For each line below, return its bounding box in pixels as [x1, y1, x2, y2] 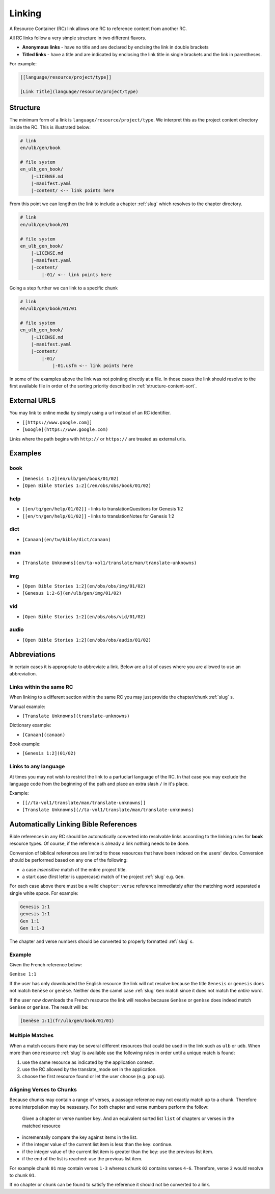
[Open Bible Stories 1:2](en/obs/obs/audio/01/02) [22, 637, 151, 643]
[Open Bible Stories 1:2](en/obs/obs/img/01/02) [22, 583, 146, 589]
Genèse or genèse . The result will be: [9, 1004, 89, 1010]
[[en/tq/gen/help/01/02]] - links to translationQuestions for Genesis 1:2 [22, 506, 183, 512]
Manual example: [9, 703, 46, 710]
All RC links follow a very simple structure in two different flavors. [9, 35, 146, 41]
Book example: [9, 741, 41, 747]
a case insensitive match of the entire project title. [22, 866, 127, 872]
